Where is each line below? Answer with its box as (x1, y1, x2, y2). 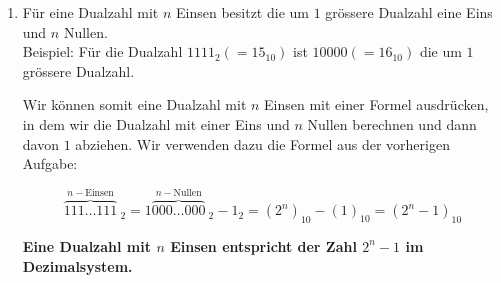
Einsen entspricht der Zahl (170, 235, 357, 256)
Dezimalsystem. (22, 255, 133, 276)
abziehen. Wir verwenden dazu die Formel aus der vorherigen (75, 133, 450, 154)
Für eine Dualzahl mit (22, 2, 159, 22)
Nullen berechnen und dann (307, 113, 477, 134)
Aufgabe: (22, 153, 78, 174)
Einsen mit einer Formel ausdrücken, (264, 94, 489, 115)
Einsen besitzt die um (176, 2, 309, 22)
